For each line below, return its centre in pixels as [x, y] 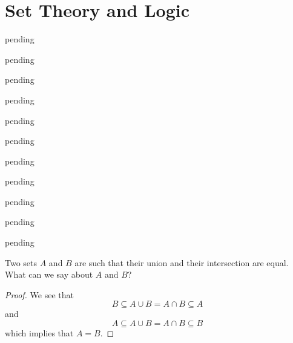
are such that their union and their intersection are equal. [182, 262]
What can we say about [49, 274]
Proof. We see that [39, 294]
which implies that [39, 333]
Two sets [21, 262]
